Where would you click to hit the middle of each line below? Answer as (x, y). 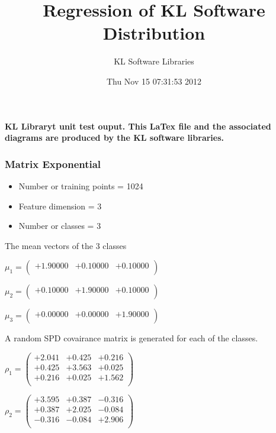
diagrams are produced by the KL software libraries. (115, 138)
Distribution (154, 33)
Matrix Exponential (53, 164)
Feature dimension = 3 (60, 206)
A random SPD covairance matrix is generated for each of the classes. (131, 338)
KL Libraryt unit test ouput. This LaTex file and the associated (138, 126)
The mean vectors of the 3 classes (66, 245)
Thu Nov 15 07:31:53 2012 (154, 81)
